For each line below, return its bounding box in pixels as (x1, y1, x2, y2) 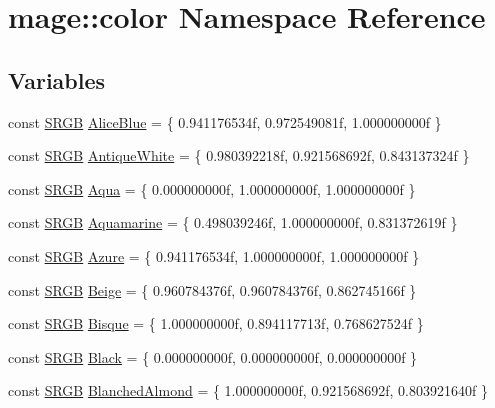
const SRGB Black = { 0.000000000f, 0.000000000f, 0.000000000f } (8, 346, 418, 367)
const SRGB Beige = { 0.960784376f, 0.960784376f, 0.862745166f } (8, 279, 417, 300)
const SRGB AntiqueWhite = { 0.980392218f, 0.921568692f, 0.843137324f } (8, 145, 470, 166)
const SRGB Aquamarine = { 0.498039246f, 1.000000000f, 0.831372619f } (8, 212, 458, 233)
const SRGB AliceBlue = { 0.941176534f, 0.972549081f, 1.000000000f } (8, 111, 442, 132)
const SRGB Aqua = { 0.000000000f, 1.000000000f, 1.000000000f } (8, 178, 416, 199)
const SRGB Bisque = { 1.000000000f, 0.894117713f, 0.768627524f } (8, 313, 424, 334)
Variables (8, 64, 106, 95)
